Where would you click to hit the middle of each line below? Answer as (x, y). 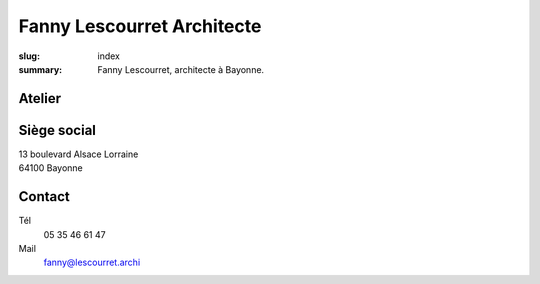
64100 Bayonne (51, 168)
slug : (29, 56)
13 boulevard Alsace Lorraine (78, 154)
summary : (40, 69)
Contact (44, 196)
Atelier (40, 98)
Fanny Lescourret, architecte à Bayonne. (181, 69)
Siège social (57, 130)
